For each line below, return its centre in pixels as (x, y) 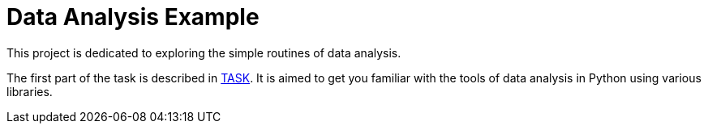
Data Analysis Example (133, 17)
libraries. (30, 91)
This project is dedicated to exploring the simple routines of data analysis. (204, 52)
